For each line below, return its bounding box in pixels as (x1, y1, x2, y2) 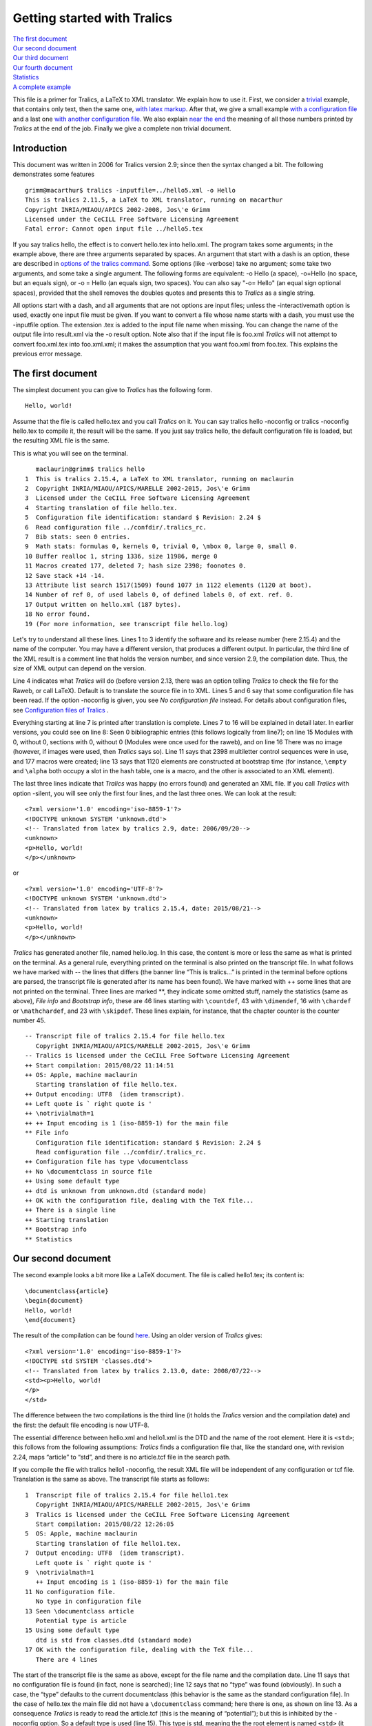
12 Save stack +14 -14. (25, 572, 105, 579)
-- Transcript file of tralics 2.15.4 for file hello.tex (25, 1032, 225, 1040)
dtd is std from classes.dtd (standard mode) (35, 1636, 192, 1644)
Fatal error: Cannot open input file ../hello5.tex (25, 225, 203, 233)
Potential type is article (35, 1616, 127, 1625)
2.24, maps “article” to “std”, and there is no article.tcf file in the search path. (12, 1453, 231, 1461)
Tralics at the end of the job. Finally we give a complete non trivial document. (12, 124, 231, 133)
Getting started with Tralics (12, 10, 172, 26)
